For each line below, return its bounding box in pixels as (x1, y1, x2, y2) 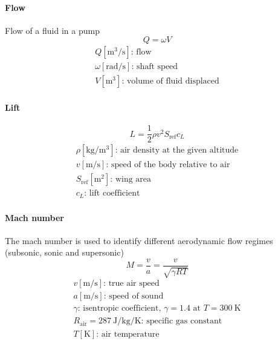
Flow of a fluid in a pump (5, 24, 100, 36)
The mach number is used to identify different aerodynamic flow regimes (5, 234, 273, 246)
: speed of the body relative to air (106, 160, 230, 170)
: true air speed (103, 279, 160, 288)
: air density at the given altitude (115, 146, 239, 155)
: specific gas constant (141, 317, 222, 326)
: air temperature (96, 329, 160, 339)
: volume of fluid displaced (121, 77, 219, 86)
